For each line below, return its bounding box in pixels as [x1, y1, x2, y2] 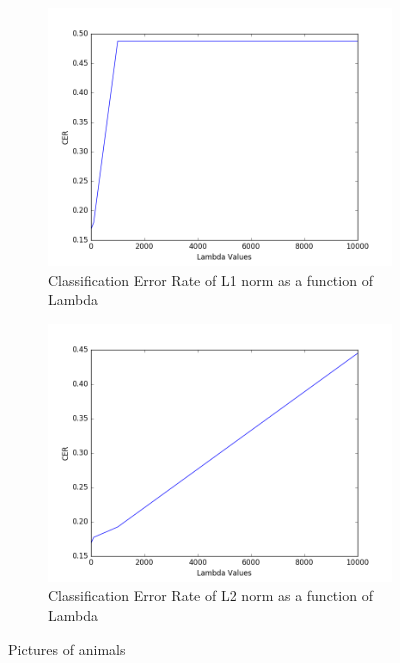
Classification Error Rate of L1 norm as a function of [48, 269, 373, 290]
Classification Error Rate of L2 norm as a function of [48, 585, 373, 606]
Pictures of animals [8, 638, 126, 659]
